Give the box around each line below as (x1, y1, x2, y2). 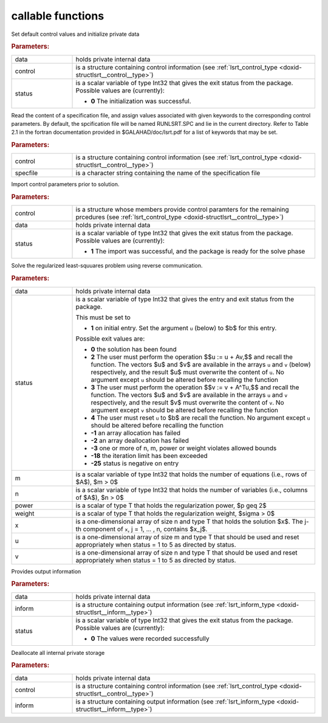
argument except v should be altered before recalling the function (91, 406, 279, 414)
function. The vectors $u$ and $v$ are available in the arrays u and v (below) (91, 360, 311, 368)
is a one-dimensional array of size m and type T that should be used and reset (75, 533, 299, 541)
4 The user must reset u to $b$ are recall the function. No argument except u (91, 413, 310, 422)
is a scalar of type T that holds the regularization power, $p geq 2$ (75, 501, 267, 510)
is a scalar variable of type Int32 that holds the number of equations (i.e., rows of (75, 470, 307, 479)
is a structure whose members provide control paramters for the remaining (75, 206, 289, 214)
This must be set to (75, 313, 131, 322)
